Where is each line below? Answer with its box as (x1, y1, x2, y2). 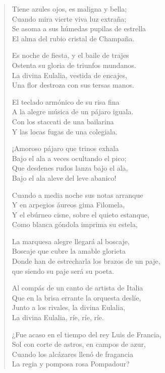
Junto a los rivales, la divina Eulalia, (12, 302, 126, 313)
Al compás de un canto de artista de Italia (12, 282, 143, 293)
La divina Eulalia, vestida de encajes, (12, 69, 127, 80)
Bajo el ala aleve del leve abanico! (12, 172, 117, 183)
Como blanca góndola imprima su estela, (12, 219, 138, 230)
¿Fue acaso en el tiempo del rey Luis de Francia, (12, 329, 161, 339)
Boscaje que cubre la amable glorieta (12, 246, 126, 256)
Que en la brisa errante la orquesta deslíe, (12, 292, 141, 303)
